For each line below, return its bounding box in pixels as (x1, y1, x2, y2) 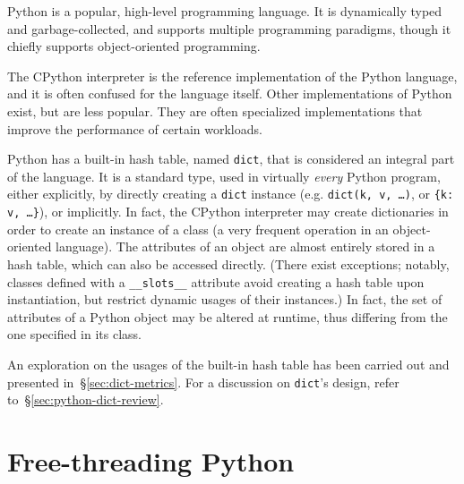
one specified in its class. (7, 325, 142, 344)
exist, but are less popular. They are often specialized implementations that (7, 101, 423, 120)
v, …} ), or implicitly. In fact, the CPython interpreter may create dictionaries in (7, 202, 449, 221)
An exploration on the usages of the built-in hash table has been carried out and (7, 354, 450, 373)
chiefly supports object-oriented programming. (7, 37, 261, 55)
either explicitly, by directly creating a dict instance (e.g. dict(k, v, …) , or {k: (7, 184, 454, 203)
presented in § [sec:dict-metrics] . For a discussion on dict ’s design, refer (7, 372, 400, 391)
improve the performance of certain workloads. (7, 119, 262, 138)
